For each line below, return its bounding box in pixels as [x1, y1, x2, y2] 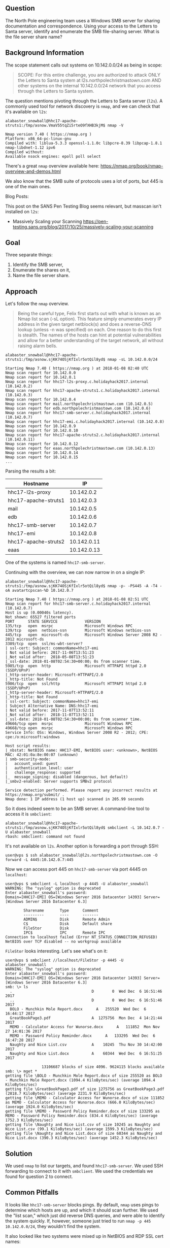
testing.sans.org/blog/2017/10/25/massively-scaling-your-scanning [12, 223, 154, 230]
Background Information [5, 48, 84, 57]
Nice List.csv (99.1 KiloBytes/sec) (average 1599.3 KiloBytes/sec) [5, 1127, 153, 1132]
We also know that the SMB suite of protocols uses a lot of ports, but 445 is [5, 178, 163, 184]
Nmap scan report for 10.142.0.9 [5, 424, 76, 429]
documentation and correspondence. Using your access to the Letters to [5, 23, 158, 29]
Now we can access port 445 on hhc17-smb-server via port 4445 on [5, 866, 147, 872]
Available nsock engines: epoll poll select [5, 154, 101, 159]
